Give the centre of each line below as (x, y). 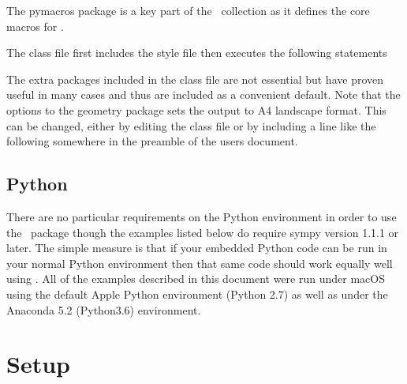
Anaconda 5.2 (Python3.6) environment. (104, 309)
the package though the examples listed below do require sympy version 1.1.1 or (203, 232)
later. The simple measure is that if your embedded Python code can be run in (197, 248)
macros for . (35, 26)
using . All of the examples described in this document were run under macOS (196, 279)
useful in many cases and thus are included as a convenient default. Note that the (203, 94)
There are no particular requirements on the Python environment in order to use (202, 216)
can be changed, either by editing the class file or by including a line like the (191, 125)
